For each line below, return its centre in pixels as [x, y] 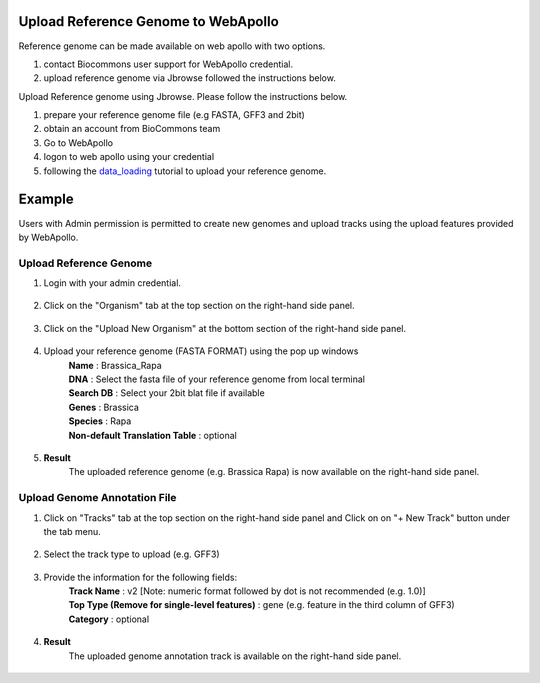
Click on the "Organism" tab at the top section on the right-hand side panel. [199, 306]
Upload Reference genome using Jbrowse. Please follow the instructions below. [183, 96]
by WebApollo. [48, 237]
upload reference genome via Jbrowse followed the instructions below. [190, 78]
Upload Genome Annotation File [97, 498]
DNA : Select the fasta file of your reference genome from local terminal [216, 379]
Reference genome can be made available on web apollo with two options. [172, 46]
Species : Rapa [100, 421]
